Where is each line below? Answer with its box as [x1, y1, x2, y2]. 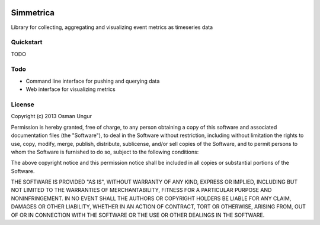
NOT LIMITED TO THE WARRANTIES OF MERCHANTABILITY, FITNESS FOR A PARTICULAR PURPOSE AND [11, 187, 272, 194]
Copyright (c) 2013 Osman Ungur [11, 113, 92, 120]
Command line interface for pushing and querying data [25, 77, 160, 84]
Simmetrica [11, 8, 55, 18]
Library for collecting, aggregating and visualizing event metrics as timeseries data [11, 24, 213, 31]
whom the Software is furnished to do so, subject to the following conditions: [11, 148, 199, 155]
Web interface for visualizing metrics [25, 86, 116, 93]
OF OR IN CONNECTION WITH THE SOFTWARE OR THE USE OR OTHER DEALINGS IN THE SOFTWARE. [11, 211, 265, 219]
